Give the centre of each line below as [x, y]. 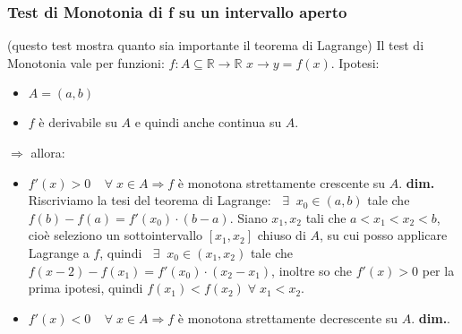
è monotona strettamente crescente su [282, 182]
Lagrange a [59, 252]
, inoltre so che [312, 270]
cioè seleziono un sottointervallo [115, 235]
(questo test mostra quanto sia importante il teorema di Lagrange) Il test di [216, 45]
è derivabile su [78, 122]
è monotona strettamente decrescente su [288, 317]
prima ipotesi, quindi [86, 288]
